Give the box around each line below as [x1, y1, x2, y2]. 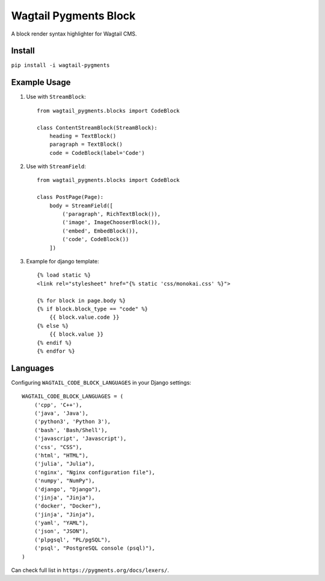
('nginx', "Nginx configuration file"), [34, 469, 156, 476]
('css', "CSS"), [34, 444, 82, 450]
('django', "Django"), [34, 486, 102, 492]
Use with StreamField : [26, 163, 87, 170]
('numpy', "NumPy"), [34, 477, 95, 485]
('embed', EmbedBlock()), [62, 227, 138, 234]
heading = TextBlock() [49, 133, 117, 139]
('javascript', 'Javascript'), [34, 435, 127, 442]
